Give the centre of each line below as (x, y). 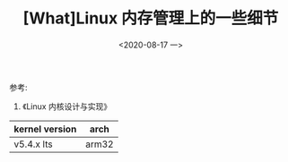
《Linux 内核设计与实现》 (67, 106)
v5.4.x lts (33, 144)
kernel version (45, 129)
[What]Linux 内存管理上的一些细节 (151, 18)
